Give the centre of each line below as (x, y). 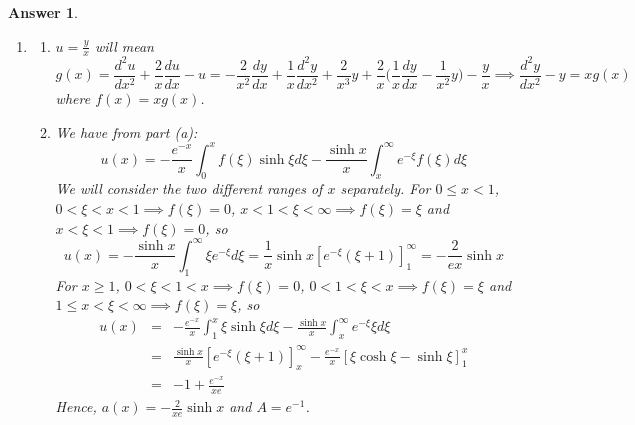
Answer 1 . (43, 12)
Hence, (76, 406)
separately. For (385, 188)
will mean (124, 45)
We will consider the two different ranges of (189, 188)
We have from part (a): (126, 131)
